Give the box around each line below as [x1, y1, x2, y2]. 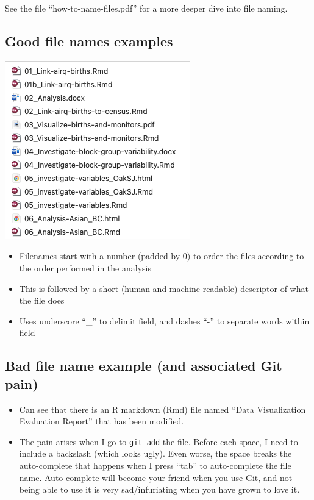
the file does [19, 294, 65, 307]
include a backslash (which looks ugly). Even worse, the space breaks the [19, 447, 292, 460]
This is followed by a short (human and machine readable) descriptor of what [19, 282, 309, 295]
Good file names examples [5, 31, 173, 50]
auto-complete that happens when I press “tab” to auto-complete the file [19, 459, 291, 471]
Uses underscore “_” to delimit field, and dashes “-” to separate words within [19, 314, 310, 327]
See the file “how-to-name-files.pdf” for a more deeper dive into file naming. [5, 2, 288, 14]
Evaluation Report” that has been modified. [19, 415, 184, 427]
